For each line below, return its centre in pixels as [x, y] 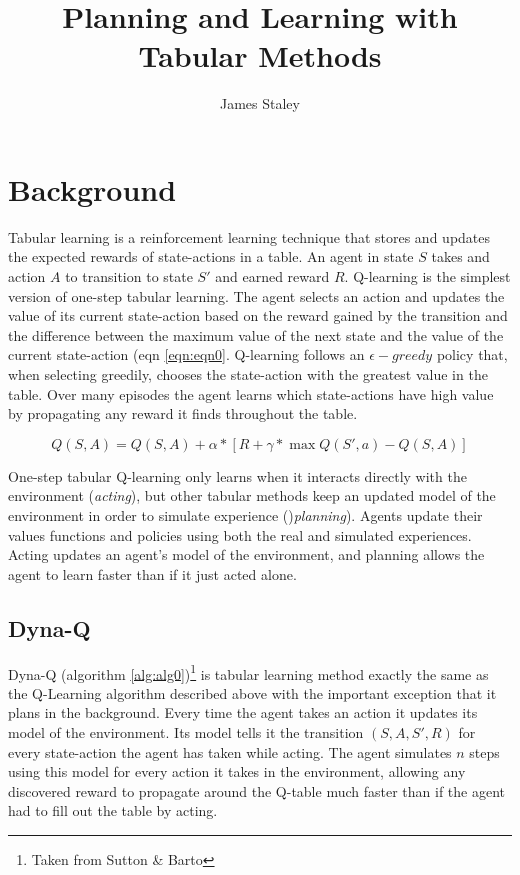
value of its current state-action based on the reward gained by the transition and [258, 315]
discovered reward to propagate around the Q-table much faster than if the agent [256, 790]
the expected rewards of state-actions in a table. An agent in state [211, 256]
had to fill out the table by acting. [113, 810]
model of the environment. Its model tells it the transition [186, 731]
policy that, [472, 354]
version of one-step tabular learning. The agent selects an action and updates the [256, 295]
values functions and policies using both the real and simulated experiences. [240, 534]
